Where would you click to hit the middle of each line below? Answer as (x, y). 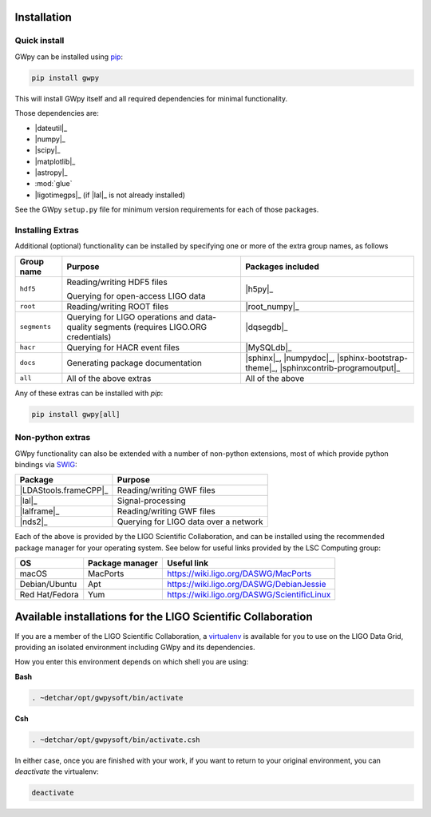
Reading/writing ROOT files (118, 306)
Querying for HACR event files (123, 347)
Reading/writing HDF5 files (117, 282)
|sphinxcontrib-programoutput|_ (340, 367)
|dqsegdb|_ (266, 327)
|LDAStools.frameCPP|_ (64, 490)
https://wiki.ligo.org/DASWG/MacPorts (239, 573)
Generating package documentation (134, 363)
